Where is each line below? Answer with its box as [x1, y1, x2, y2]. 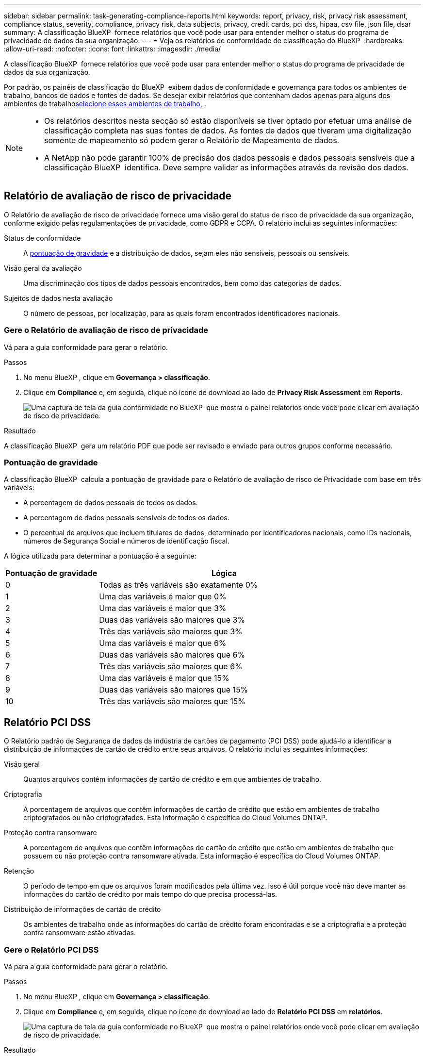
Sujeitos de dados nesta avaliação [4, 294, 113, 302]
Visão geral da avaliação [4, 264, 82, 272]
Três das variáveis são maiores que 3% [99, 627, 243, 637]
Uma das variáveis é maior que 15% [99, 673, 229, 683]
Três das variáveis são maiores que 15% [99, 696, 245, 707]
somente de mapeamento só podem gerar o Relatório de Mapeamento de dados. [44, 135, 340, 145]
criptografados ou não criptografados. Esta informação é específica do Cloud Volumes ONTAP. [23, 813, 327, 822]
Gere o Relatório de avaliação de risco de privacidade [4, 325, 209, 335]
